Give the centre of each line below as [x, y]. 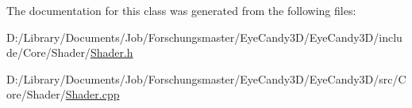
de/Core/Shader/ [48, 52]
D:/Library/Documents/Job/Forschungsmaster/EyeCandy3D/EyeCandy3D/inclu [204, 37]
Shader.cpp [92, 94]
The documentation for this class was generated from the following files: [181, 10]
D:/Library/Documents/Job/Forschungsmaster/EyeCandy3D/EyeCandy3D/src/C [206, 78]
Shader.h [112, 52]
